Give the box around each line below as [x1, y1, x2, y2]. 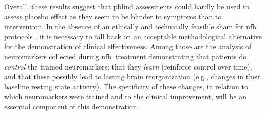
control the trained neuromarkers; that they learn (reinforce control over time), [4, 61, 252, 72]
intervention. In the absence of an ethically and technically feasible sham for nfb [4, 21, 257, 32]
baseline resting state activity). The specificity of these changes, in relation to [4, 81, 248, 91]
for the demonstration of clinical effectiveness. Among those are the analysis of [4, 41, 252, 52]
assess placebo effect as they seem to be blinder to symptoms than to [4, 11, 222, 21]
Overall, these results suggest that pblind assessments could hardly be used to [4, 1, 250, 11]
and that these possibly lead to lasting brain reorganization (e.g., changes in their [4, 71, 261, 82]
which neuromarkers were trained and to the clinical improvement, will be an [4, 91, 247, 102]
